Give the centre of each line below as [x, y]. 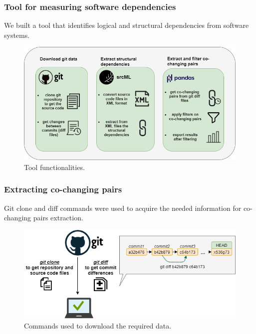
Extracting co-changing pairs [63, 189]
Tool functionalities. [54, 167]
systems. [17, 35]
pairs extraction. [58, 218]
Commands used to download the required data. [98, 325]
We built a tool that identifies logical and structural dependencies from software [127, 25]
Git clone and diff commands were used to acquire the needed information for [123, 208]
